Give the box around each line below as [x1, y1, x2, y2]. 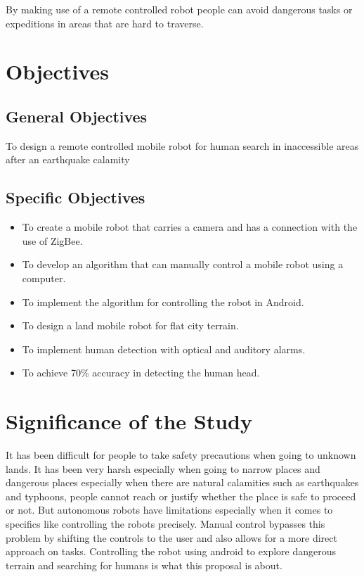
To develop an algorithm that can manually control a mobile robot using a [22, 257, 344, 272]
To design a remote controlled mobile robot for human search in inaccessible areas [6, 138, 359, 153]
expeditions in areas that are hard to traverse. [6, 15, 204, 30]
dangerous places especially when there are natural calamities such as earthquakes [6, 475, 359, 490]
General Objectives [6, 105, 148, 127]
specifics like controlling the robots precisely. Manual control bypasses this [6, 516, 325, 531]
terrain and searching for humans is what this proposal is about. [6, 557, 282, 572]
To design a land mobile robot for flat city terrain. [22, 318, 239, 333]
